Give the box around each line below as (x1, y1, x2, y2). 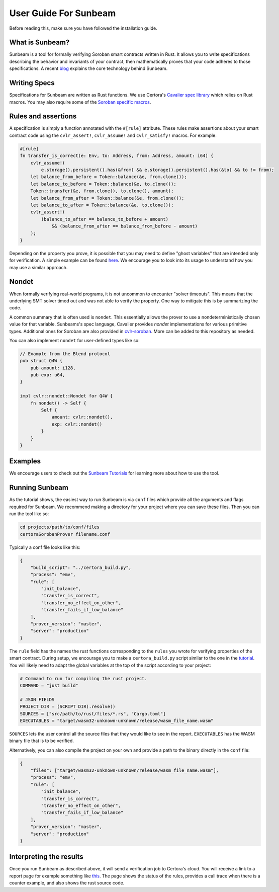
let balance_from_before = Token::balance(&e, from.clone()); (30, 174, 187, 180)
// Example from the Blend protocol (20, 351, 111, 357)
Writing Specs (9, 78, 55, 88)
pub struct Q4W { (20, 358, 63, 364)
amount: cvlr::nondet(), (51, 414, 113, 420)
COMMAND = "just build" (20, 682, 79, 688)
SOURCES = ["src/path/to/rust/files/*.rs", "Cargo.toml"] (20, 711, 166, 716)
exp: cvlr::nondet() (51, 421, 103, 427)
